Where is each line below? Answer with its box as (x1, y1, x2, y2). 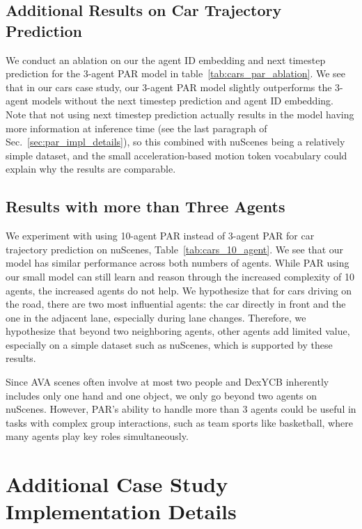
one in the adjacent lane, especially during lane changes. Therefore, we (6, 310, 306, 324)
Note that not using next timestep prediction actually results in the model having (6, 106, 354, 121)
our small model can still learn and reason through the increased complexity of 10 (6, 269, 355, 283)
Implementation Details (6, 497, 237, 526)
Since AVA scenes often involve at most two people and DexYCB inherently (6, 374, 329, 389)
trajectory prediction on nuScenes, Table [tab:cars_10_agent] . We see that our (6, 242, 344, 256)
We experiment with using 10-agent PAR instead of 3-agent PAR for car (6, 228, 315, 243)
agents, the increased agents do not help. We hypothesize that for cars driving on (6, 283, 352, 297)
